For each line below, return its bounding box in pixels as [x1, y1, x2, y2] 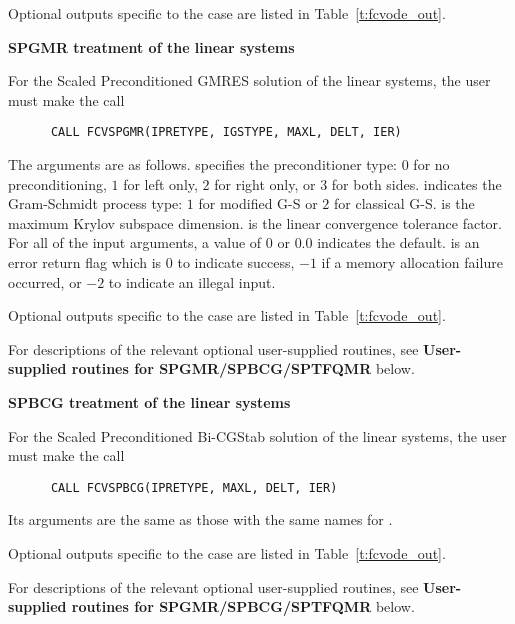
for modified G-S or [198, 193, 318, 214]
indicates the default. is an [317, 232, 480, 253]
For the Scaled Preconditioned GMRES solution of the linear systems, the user [8, 70, 491, 91]
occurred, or [8, 271, 82, 292]
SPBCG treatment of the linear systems [8, 391, 291, 412]
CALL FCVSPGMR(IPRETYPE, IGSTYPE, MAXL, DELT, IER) [50, 125, 402, 140]
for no [413, 154, 450, 175]
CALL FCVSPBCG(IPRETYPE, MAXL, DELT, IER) [50, 480, 338, 495]
